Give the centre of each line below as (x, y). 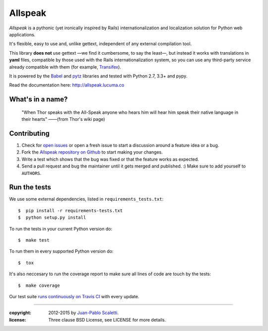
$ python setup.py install (52, 218)
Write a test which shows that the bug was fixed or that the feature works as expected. (110, 159)
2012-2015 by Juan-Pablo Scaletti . (84, 313)
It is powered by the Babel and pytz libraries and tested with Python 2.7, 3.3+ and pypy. (98, 76)
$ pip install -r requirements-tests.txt (70, 210)
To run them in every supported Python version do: (61, 251)
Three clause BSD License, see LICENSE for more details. (107, 320)
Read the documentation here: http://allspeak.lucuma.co (67, 85)
